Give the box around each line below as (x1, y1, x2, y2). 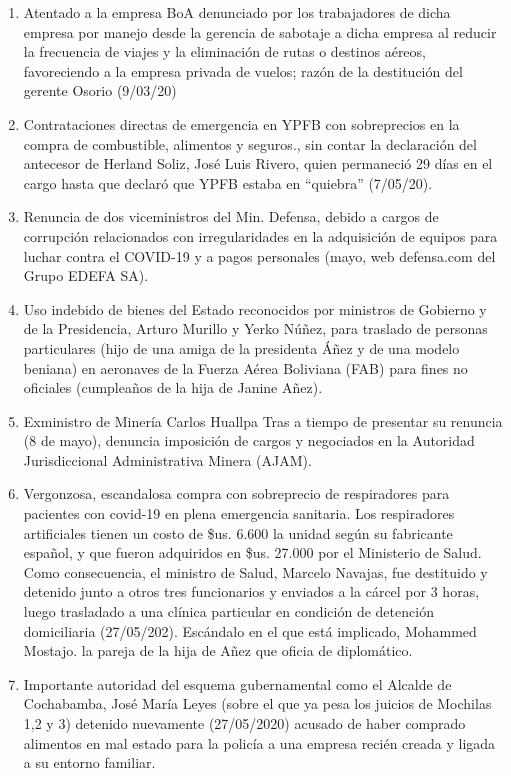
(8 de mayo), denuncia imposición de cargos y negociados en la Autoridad (23, 430, 475, 451)
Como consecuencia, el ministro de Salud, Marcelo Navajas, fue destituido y (23, 561, 488, 582)
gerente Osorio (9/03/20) (23, 80, 177, 101)
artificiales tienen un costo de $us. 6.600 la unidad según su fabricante (23, 522, 453, 543)
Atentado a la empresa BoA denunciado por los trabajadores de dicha (23, 2, 451, 22)
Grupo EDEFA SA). (23, 265, 149, 286)
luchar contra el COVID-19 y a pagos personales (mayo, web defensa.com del (23, 245, 496, 266)
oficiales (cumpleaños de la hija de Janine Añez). (23, 377, 323, 398)
